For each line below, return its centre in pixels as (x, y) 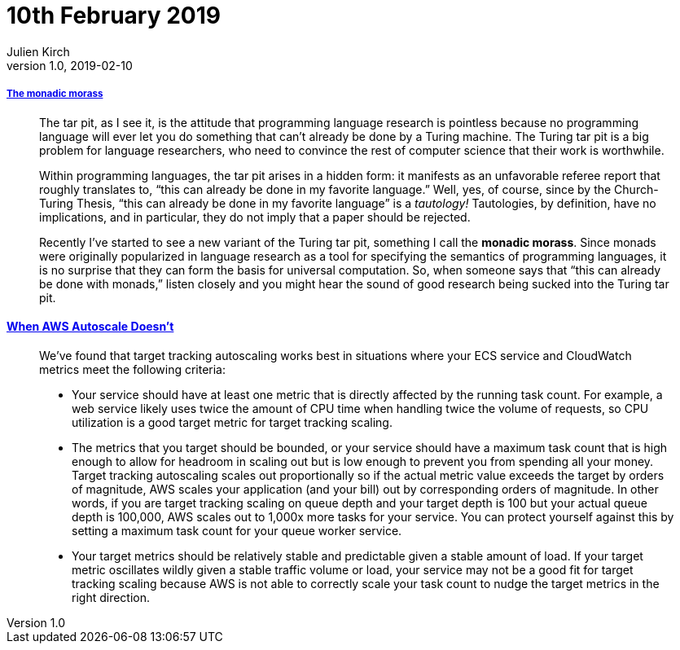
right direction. (111, 597)
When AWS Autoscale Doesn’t (90, 327)
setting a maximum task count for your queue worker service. (237, 530)
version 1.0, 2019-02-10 (70, 65)
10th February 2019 (114, 15)
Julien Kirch (38, 51)
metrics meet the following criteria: (133, 369)
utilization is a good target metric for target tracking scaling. (232, 422)
